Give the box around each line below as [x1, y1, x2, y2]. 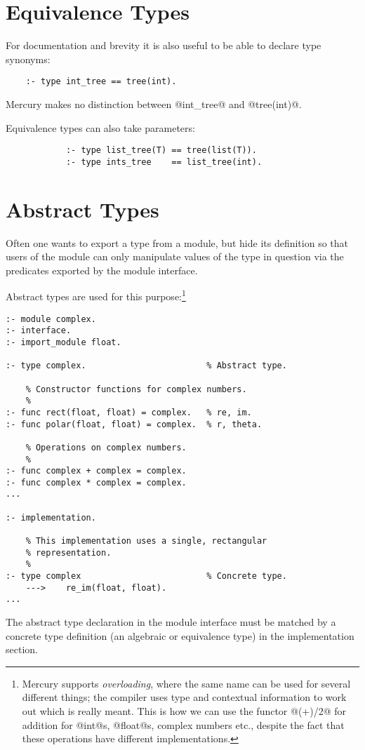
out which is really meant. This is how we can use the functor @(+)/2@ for [22, 704, 347, 718]
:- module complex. [6, 314, 96, 324]
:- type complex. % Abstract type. [6, 361, 287, 371]
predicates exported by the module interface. [6, 262, 198, 277]
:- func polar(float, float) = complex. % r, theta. [6, 419, 263, 429]
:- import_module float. [6, 337, 121, 347]
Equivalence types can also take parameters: [6, 120, 195, 135]
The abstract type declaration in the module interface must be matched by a [6, 615, 336, 629]
